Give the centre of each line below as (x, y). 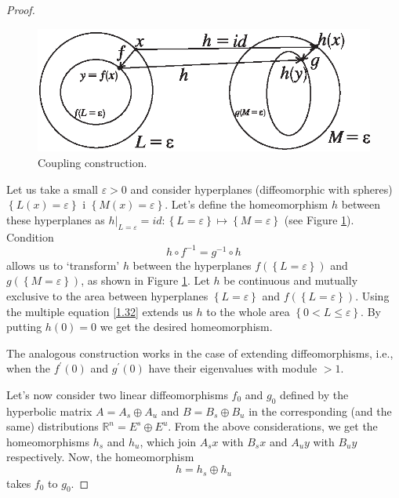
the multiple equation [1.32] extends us (100, 311)
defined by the (314, 394)
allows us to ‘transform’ (63, 265)
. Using (372, 295)
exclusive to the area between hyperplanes (107, 295)
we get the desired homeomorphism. (186, 327)
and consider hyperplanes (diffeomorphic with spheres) (261, 189)
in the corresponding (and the (320, 411)
